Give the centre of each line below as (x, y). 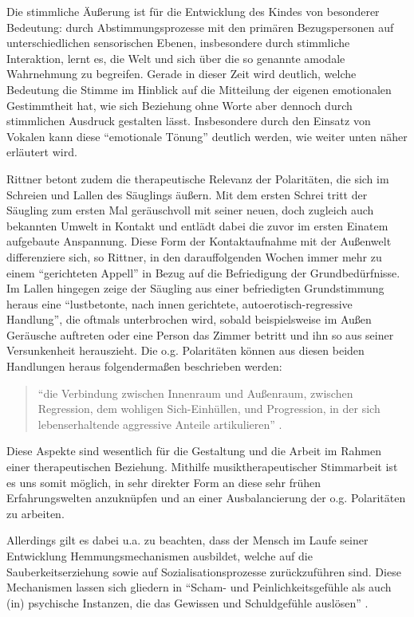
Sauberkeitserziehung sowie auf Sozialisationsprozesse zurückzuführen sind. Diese (204, 571)
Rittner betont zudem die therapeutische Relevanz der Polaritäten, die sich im (198, 178)
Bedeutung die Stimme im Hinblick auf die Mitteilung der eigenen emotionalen (199, 89)
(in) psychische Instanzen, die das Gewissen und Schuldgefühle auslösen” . (187, 602)
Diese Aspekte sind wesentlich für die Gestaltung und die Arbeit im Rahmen (194, 451)
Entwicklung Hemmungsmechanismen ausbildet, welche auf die (160, 556)
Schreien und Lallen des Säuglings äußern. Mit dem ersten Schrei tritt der (187, 194)
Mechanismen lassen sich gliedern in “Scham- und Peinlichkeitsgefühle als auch (199, 587)
